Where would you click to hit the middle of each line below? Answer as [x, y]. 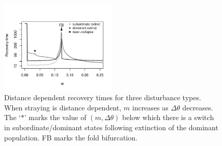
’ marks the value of [55, 117]
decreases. [198, 107]
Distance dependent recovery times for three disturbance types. [103, 97]
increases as [150, 107]
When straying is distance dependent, [63, 107]
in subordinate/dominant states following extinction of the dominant [111, 127]
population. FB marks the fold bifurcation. [71, 137]
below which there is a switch [168, 117]
